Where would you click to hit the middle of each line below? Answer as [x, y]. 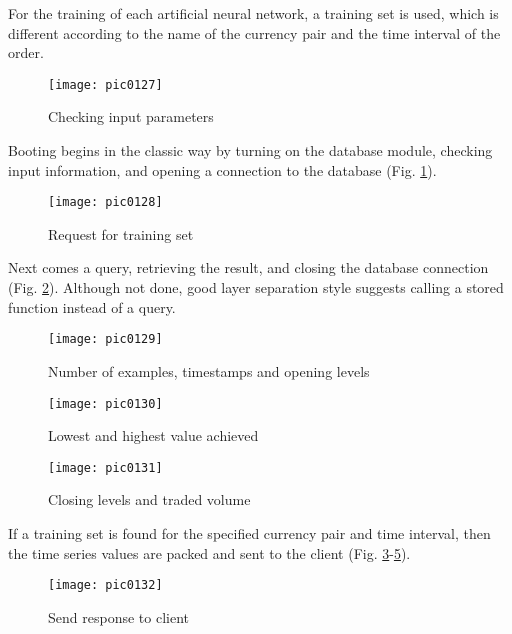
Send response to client [118, 616]
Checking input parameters [131, 116]
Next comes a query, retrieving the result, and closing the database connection [248, 267]
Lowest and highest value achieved [153, 435]
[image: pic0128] [105, 202]
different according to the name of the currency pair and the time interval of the [254, 32]
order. [26, 52]
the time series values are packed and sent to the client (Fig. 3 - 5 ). [209, 552]
